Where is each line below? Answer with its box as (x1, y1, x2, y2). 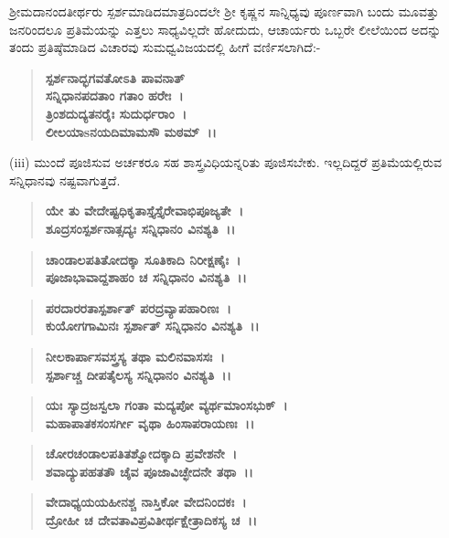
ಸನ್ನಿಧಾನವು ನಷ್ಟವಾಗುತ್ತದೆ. (9, 170, 121, 189)
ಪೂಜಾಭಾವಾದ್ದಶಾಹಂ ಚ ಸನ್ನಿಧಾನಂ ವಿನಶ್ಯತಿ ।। (45, 268, 247, 287)
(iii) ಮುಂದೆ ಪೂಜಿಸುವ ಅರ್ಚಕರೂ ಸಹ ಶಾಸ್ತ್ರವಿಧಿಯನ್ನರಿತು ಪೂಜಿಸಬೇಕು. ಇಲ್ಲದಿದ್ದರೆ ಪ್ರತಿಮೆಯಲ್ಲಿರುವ (9, 153, 443, 172)
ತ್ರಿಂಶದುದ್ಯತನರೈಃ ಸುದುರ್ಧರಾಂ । (45, 103, 187, 122)
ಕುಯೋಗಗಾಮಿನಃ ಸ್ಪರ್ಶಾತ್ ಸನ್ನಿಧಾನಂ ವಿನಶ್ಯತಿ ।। (45, 316, 260, 335)
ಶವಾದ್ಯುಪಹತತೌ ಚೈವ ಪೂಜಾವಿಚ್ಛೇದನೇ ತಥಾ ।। (45, 461, 253, 480)
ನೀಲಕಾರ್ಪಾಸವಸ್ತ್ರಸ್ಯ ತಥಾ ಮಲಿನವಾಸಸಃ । (45, 346, 225, 365)
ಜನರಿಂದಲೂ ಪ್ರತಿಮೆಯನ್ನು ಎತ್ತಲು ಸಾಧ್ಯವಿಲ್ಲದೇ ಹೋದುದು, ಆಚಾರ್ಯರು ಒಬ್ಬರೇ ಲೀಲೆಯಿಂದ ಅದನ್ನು (9, 19, 442, 38)
